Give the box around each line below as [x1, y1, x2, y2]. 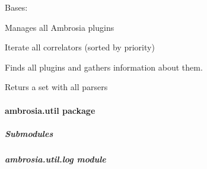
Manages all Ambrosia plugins [5, 21, 114, 33]
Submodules [5, 127, 53, 139]
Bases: [5, 1, 28, 13]
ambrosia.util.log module [5, 152, 106, 165]
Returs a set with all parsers [5, 81, 108, 93]
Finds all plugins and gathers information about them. [5, 60, 203, 73]
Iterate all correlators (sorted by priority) [5, 41, 155, 53]
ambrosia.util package [5, 104, 95, 116]
